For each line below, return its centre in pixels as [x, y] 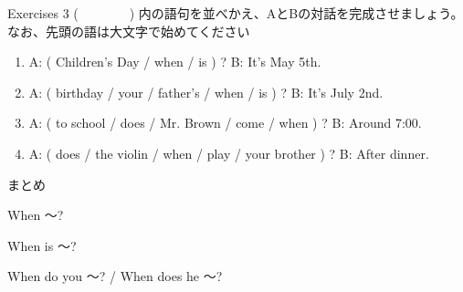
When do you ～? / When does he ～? [115, 276]
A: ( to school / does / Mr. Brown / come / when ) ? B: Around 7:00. [225, 123]
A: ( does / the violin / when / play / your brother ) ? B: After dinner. [229, 153]
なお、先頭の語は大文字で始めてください [129, 31]
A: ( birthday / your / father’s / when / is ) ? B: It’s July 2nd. [206, 92]
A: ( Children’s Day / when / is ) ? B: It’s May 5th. [175, 62]
